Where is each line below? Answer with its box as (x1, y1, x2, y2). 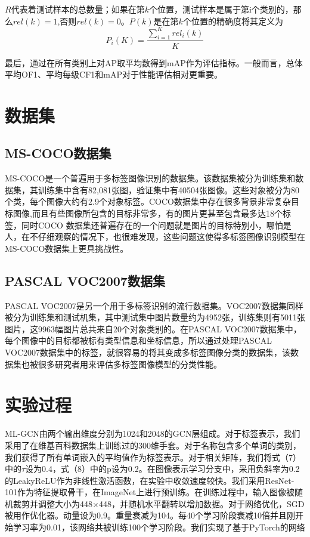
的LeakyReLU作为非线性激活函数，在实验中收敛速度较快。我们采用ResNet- (5, 474, 294, 486)
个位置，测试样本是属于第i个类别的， (148, 3, 293, 15)
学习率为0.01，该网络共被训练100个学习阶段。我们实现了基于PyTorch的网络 (13, 521, 305, 533)
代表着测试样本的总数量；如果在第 (11, 3, 145, 15)
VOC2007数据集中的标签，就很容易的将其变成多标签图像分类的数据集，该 (5, 346, 291, 359)
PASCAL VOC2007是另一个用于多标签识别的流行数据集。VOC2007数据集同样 (5, 299, 303, 311)
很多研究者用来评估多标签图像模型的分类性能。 (38, 357, 222, 370)
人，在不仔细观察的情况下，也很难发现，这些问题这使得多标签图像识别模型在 (5, 230, 305, 243)
